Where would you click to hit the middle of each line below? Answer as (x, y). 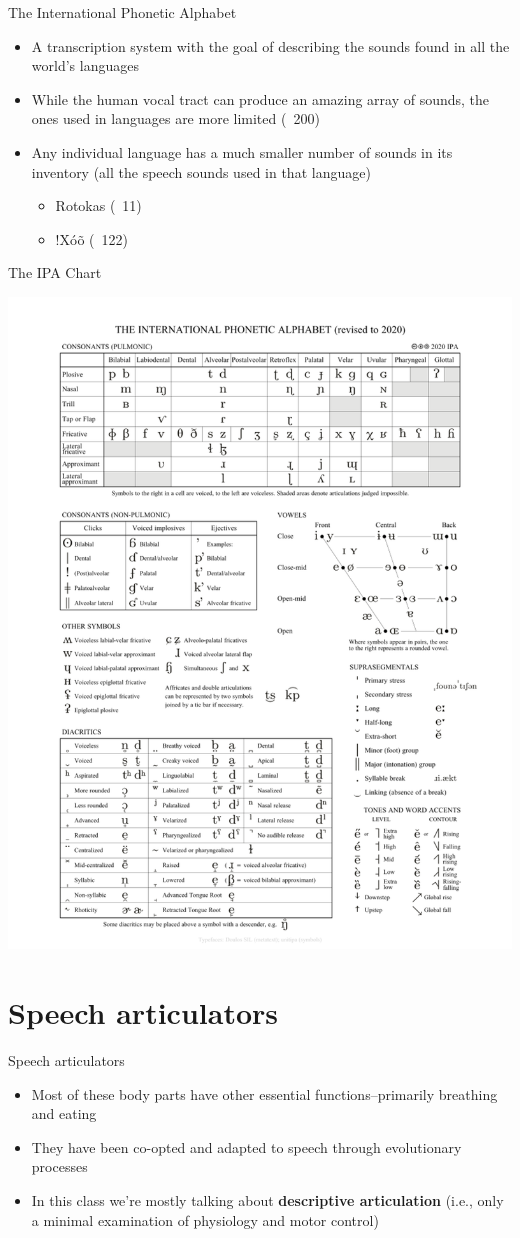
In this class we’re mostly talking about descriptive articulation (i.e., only (267, 1200)
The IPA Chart (55, 272)
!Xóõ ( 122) (91, 238)
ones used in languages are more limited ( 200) (175, 118)
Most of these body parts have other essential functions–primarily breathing (264, 1093)
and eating (64, 1113)
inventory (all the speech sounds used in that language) (201, 171)
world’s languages (85, 65)
